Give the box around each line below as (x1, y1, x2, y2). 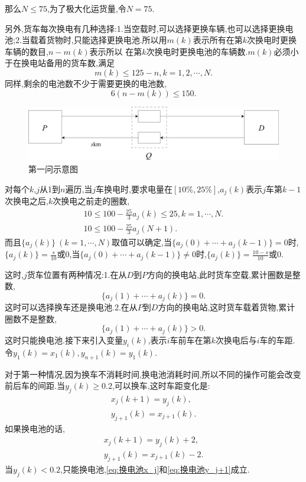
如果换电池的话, (5, 422, 65, 434)
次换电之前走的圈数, (53, 195, 130, 207)
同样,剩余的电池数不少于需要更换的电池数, (5, 77, 167, 89)
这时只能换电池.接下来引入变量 (5, 333, 123, 346)
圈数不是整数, (5, 312, 57, 324)
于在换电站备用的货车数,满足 (5, 57, 115, 69)
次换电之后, (5, 195, 48, 207)
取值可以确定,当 (112, 235, 172, 248)
